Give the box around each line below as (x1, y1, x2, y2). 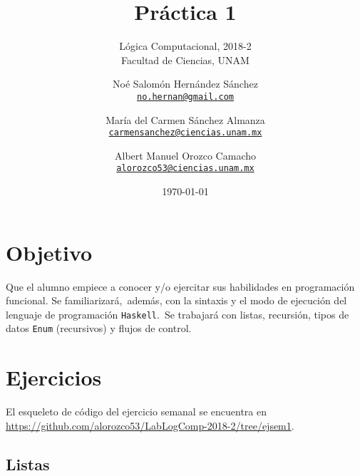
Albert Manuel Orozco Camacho (114, 148, 256, 162)
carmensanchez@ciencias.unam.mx (108, 128, 262, 138)
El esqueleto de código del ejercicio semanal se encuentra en (6, 404, 267, 419)
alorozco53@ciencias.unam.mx (116, 163, 254, 174)
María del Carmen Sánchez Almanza (106, 112, 265, 127)
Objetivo (6, 237, 93, 267)
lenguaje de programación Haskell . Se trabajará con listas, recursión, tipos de (6, 306, 349, 321)
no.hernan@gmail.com (136, 91, 235, 102)
